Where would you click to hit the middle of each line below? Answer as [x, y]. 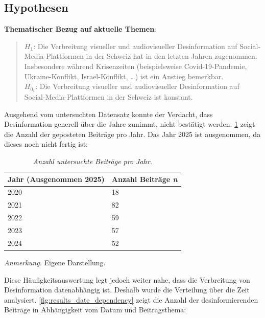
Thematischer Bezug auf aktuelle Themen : [80, 29]
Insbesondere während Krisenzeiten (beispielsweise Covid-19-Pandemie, [136, 66]
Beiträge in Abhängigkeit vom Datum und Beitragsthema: [95, 310]
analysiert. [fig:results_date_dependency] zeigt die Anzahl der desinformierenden [131, 299]
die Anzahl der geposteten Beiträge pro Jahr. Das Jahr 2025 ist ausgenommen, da [132, 134]
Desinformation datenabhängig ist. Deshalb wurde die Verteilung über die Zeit [127, 290]
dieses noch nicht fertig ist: [46, 144]
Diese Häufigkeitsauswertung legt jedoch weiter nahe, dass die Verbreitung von [127, 279]
